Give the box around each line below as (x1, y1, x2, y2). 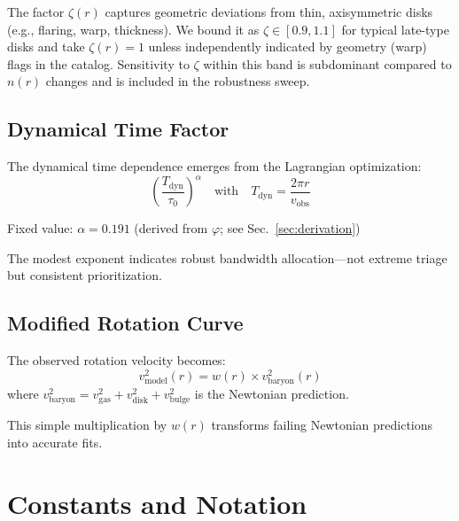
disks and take (7, 37, 85, 56)
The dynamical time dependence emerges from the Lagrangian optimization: (7, 157, 422, 175)
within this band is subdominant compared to (203, 54, 452, 73)
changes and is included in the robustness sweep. (45, 72, 310, 90)
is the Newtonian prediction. (194, 385, 349, 403)
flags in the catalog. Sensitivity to (7, 54, 190, 73)
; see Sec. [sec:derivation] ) (220, 219, 361, 237)
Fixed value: (7, 219, 74, 237)
